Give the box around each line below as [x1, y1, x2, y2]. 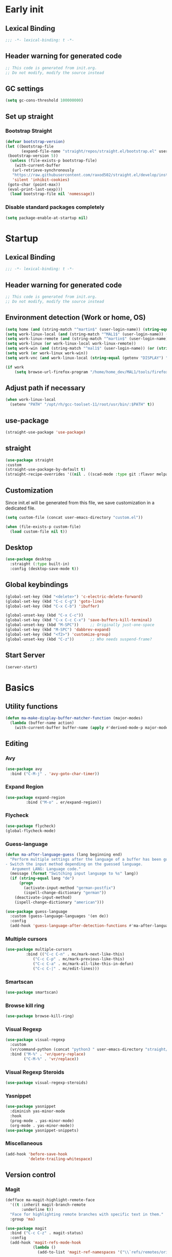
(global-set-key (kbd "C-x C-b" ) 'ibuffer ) [5, 603, 100, 609]
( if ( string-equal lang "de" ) [10, 876, 74, 881]
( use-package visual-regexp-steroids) [5, 1080, 88, 1085]
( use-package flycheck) [5, 823, 56, 828]
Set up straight [5, 112, 54, 121]
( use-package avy [5, 766, 42, 772]
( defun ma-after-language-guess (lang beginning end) [5, 852, 123, 857]
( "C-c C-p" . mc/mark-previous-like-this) [32, 957, 125, 962]
